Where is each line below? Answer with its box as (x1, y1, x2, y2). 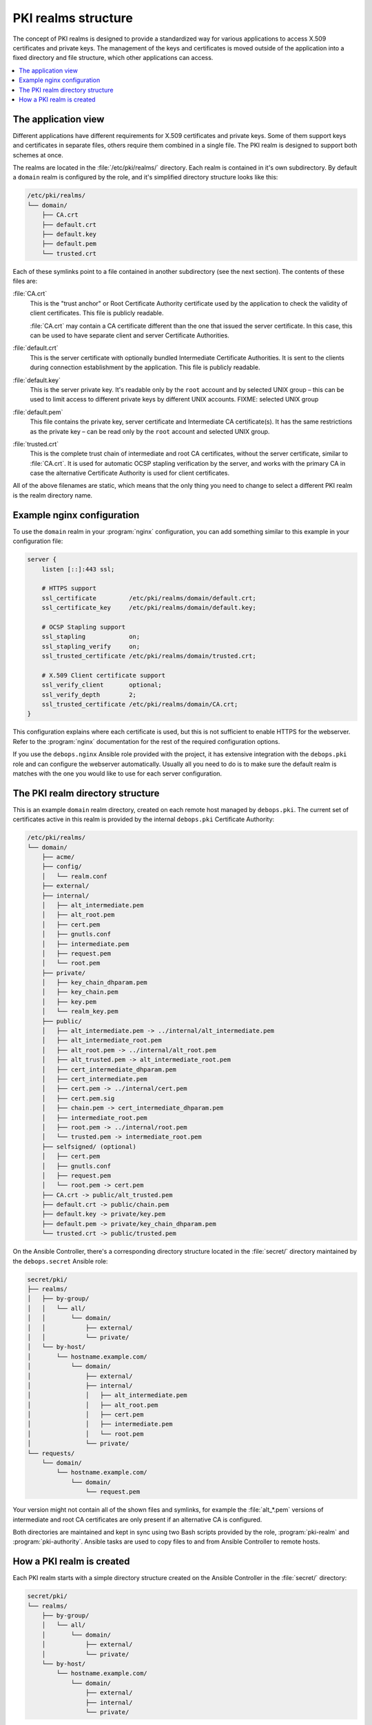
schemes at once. (12, 150, 63, 159)
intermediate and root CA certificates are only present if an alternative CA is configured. (12, 1515, 262, 1524)
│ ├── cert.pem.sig (41, 1094, 115, 1102)
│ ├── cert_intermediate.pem (41, 1075, 147, 1083)
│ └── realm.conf (41, 872, 108, 880)
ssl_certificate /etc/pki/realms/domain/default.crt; (41, 594, 256, 602)
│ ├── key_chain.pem (41, 988, 118, 996)
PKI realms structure (12, 10, 134, 26)
